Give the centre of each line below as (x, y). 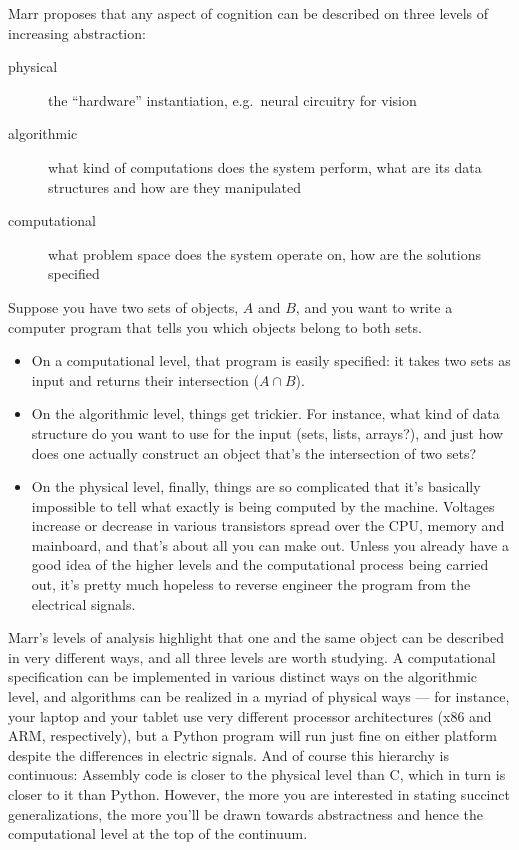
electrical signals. (83, 603)
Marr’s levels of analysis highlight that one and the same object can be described (256, 637)
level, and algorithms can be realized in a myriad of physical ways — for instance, (259, 696)
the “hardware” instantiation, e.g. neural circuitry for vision (232, 99)
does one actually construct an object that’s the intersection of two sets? (254, 452)
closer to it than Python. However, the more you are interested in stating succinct (259, 794)
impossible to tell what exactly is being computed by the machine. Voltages (263, 505)
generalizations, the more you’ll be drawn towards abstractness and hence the (246, 813)
